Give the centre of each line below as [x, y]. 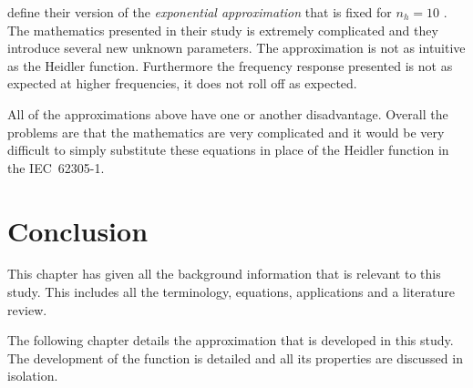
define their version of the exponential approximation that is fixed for [200, 12]
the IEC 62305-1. [56, 167]
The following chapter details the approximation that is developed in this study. [231, 340]
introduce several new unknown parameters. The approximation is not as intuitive [236, 48]
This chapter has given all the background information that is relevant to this [224, 274]
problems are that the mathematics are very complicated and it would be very [226, 132]
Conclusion [78, 230]
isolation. [33, 376]
